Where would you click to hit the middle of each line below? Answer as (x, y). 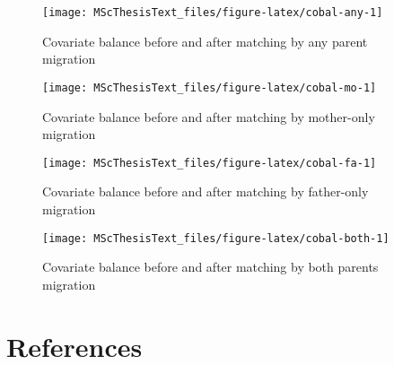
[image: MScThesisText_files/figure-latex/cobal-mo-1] (210, 87)
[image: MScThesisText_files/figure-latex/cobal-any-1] (213, 13)
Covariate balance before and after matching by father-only (206, 191)
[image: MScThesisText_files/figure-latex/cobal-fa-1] (210, 163)
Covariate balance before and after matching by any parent (205, 41)
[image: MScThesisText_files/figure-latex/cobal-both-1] (216, 238)
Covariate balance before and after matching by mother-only (209, 116)
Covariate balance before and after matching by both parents (210, 267)
